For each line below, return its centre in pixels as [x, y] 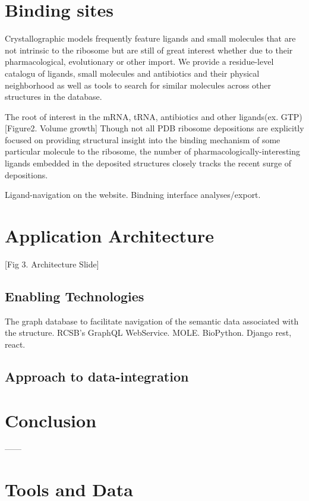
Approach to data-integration [97, 376]
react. [15, 344]
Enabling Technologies [75, 296]
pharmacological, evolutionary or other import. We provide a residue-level [139, 62]
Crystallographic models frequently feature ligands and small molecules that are [150, 38]
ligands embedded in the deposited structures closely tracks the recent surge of [148, 163]
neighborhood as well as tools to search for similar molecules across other [138, 85]
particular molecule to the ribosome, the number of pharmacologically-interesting [153, 151]
